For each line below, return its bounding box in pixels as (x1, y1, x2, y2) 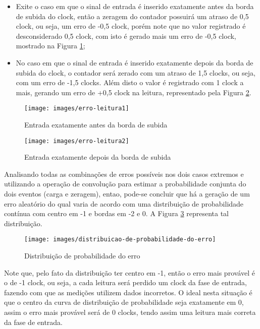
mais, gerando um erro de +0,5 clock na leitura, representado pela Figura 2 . (16, 87, 251, 97)
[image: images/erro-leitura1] (24, 105, 129, 112)
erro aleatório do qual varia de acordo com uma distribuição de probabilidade (4, 198, 244, 209)
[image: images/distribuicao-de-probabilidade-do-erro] (24, 236, 216, 243)
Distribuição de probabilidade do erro (24, 250, 140, 261)
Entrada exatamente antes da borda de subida (24, 119, 168, 129)
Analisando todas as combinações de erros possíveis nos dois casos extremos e (4, 168, 244, 179)
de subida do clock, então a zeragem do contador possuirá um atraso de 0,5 (16, 11, 249, 21)
